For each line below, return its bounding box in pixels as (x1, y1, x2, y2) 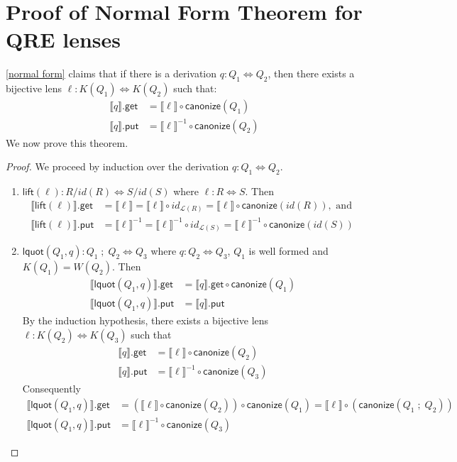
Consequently (22, 381, 81, 396)
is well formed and (248, 243, 329, 258)
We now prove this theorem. (6, 135, 128, 150)
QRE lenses (6, 25, 121, 54)
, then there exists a (268, 66, 355, 81)
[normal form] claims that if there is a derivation (6, 66, 217, 81)
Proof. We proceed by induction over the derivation (6, 159, 229, 174)
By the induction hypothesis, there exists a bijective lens (22, 313, 269, 328)
